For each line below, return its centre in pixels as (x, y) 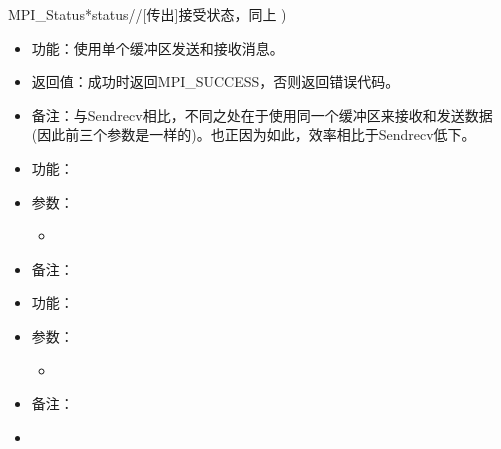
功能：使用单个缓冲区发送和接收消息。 (157, 47)
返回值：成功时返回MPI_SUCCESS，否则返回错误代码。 (215, 81)
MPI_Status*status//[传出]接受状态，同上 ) (147, 14)
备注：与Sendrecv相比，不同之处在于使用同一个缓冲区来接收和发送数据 (262, 114)
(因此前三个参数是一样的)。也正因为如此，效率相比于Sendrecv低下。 (253, 134)
